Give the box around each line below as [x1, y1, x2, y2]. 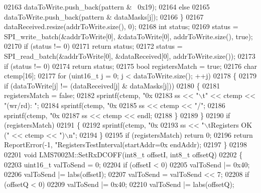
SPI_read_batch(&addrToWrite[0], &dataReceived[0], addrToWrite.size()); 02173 [4, 50, 255, 61]
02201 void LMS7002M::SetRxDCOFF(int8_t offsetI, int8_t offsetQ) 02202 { [4, 149, 243, 159]
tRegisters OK [208, 120, 252, 130]
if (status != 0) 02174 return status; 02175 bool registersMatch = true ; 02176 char [4, 60, 257, 71]
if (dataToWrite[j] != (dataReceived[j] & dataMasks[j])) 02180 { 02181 [4, 80, 220, 90]
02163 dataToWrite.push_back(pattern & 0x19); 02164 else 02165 [4, 2, 210, 12]
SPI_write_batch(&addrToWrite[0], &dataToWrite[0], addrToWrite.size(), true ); [4, 31, 253, 41]
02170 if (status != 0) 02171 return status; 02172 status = [4, 41, 183, 51]
